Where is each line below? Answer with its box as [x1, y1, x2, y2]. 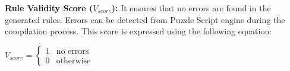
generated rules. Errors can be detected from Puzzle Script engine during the [5, 13, 285, 25]
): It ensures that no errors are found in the [111, 2, 271, 14]
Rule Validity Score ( [5, 2, 93, 14]
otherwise [56, 57, 91, 66]
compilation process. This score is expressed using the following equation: [5, 25, 272, 37]
